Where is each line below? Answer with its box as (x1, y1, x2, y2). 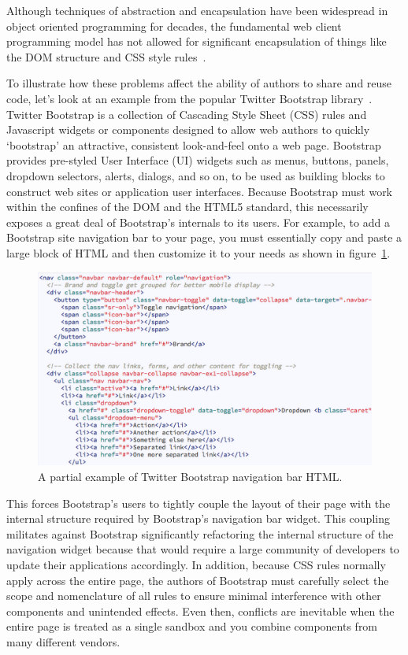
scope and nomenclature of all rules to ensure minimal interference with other (6, 587, 381, 604)
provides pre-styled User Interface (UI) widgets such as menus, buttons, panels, (6, 152, 389, 168)
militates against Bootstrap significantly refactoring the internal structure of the (6, 525, 394, 542)
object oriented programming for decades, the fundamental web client (6, 17, 342, 34)
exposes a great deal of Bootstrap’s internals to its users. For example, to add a (6, 213, 390, 230)
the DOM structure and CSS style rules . (6, 48, 206, 65)
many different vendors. (6, 633, 121, 649)
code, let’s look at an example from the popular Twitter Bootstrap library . (6, 90, 373, 106)
